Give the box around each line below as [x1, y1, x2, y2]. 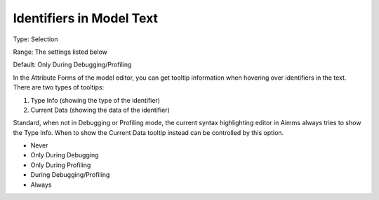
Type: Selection [13, 35, 59, 43]
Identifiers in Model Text [13, 10, 158, 26]
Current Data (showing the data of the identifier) [30, 106, 170, 114]
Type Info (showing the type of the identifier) [30, 96, 161, 104]
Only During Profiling [30, 161, 91, 169]
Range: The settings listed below [13, 48, 108, 56]
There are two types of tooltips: [13, 83, 105, 92]
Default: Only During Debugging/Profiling [13, 60, 132, 69]
